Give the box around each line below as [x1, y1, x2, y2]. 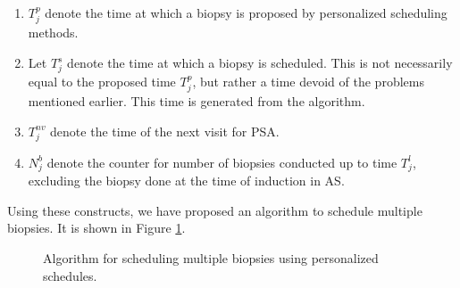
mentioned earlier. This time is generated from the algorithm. [28, 92, 365, 111]
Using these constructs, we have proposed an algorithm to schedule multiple [7, 201, 422, 219]
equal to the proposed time [28, 71, 176, 90]
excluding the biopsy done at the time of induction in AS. [28, 171, 345, 190]
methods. [28, 23, 79, 42]
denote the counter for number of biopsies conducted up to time [46, 152, 397, 171]
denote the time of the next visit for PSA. [50, 121, 280, 140]
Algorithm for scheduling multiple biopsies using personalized [43, 249, 379, 267]
